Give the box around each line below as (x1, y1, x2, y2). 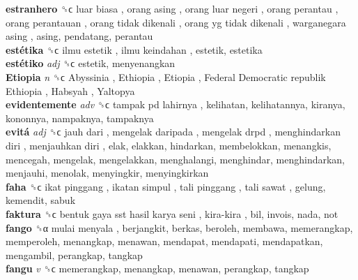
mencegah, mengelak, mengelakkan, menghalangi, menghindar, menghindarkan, (6, 152, 345, 166)
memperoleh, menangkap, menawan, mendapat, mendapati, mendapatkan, (6, 234, 323, 249)
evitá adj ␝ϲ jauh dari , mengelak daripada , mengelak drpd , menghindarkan (6, 124, 341, 139)
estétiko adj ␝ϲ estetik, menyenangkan (6, 56, 176, 71)
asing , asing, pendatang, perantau (6, 29, 153, 43)
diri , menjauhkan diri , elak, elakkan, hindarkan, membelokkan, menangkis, (6, 138, 332, 152)
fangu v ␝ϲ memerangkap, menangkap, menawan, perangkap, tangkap (6, 261, 309, 276)
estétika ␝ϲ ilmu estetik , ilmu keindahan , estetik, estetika (6, 42, 263, 57)
